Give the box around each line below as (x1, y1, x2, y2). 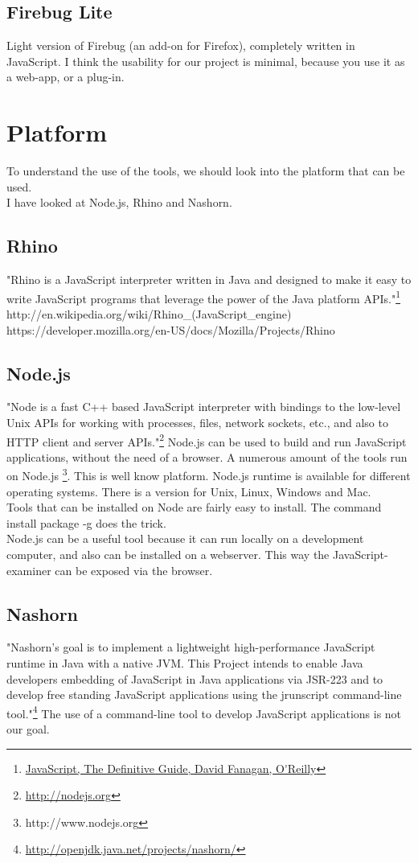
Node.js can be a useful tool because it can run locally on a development (6, 530, 364, 547)
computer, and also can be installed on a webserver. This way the (6, 545, 330, 562)
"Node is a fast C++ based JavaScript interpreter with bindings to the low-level (6, 398, 401, 415)
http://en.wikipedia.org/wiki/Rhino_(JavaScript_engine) (6, 305, 292, 322)
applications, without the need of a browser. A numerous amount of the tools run (6, 448, 408, 465)
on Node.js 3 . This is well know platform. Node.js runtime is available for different (6, 465, 411, 484)
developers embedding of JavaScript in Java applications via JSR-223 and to (6, 670, 383, 687)
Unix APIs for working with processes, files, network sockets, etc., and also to (6, 413, 388, 430)
